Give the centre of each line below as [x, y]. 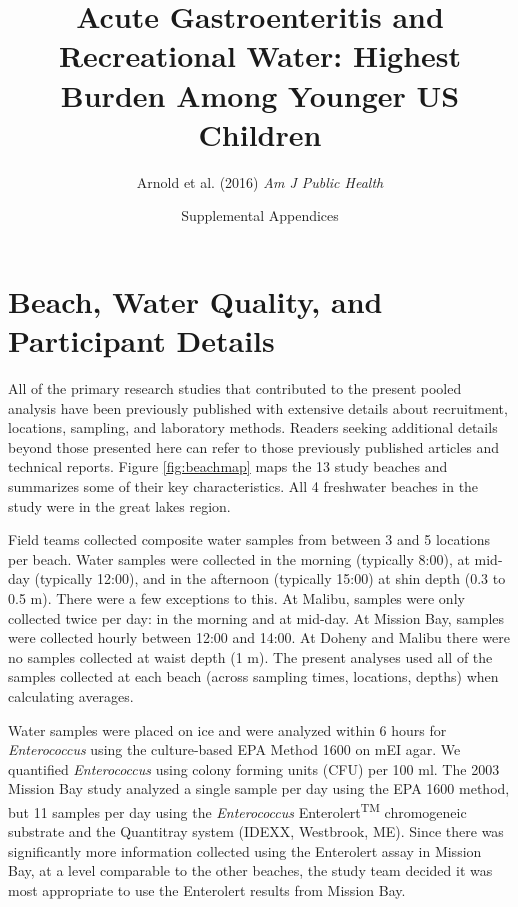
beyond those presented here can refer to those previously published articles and [254, 446]
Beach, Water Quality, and [195, 300]
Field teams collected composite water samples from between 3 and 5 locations [249, 539]
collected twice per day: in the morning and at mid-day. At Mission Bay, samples [256, 617]
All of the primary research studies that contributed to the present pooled [235, 388]
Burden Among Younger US [260, 94]
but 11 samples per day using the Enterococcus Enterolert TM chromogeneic [237, 810]
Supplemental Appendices [260, 215]
